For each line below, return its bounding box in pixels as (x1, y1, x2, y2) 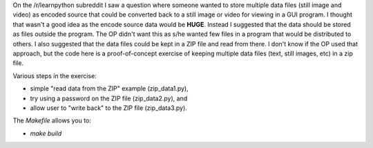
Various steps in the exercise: (12, 71, 97, 80)
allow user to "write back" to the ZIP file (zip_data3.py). (30, 104, 188, 112)
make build (30, 129, 62, 138)
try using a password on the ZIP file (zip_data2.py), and (30, 94, 188, 102)
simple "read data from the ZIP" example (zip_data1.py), (30, 84, 189, 93)
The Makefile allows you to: (12, 116, 91, 124)
